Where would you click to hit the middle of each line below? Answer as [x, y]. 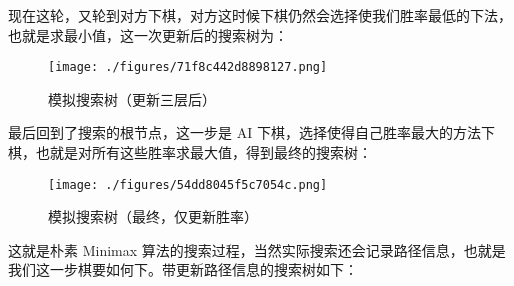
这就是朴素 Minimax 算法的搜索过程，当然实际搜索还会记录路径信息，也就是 [257, 249]
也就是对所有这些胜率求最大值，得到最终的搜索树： [203, 152]
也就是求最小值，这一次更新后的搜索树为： [148, 34]
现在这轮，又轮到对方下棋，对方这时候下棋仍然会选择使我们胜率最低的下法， [260, 15]
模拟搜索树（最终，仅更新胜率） [153, 216]
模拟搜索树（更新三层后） [132, 98]
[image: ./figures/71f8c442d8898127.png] [188, 67]
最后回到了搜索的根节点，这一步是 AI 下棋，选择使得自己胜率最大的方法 [244, 132]
